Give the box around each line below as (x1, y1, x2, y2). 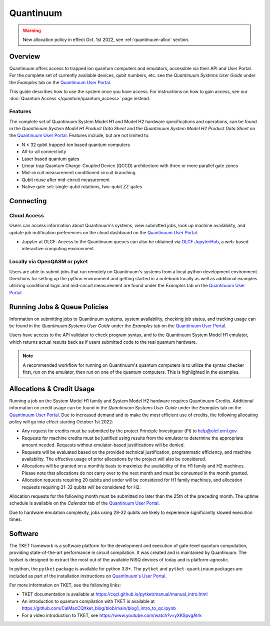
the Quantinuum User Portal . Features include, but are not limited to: (9, 133, 150, 139)
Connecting (9, 197, 47, 205)
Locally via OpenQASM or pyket (9, 258, 88, 265)
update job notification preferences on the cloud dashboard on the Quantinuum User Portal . (9, 229, 198, 235)
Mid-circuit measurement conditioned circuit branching (21, 170, 136, 176)
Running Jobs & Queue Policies (9, 303, 108, 311)
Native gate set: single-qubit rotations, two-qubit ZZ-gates (21, 184, 142, 190)
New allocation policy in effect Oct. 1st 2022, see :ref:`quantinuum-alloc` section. (22, 37, 189, 43)
